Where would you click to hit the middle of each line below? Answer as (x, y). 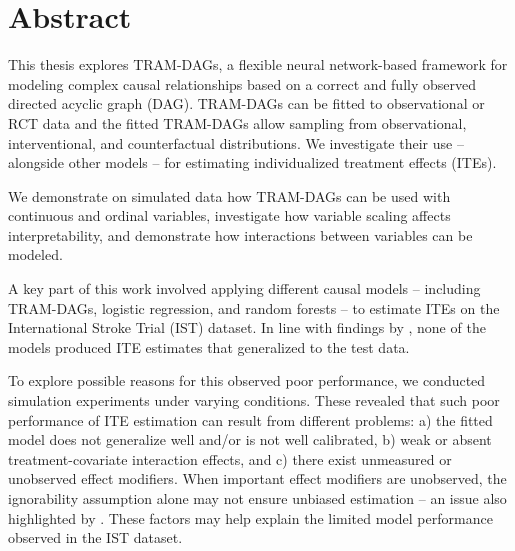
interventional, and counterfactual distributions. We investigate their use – (236, 142)
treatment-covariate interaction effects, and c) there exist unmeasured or (230, 458)
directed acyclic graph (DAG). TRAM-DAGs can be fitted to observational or (246, 103)
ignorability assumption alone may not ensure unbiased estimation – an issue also (257, 498)
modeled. (35, 254)
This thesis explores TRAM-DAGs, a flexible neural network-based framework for (258, 64)
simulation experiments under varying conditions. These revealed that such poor (254, 400)
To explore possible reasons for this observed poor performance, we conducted (247, 380)
